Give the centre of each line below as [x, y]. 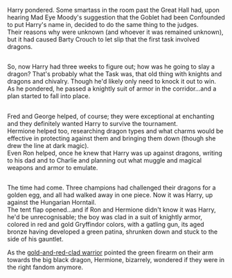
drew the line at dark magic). [48, 145]
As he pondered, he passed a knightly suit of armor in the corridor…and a [112, 89]
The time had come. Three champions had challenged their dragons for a [111, 188]
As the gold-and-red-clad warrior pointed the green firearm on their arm [110, 252]
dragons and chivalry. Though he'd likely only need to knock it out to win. [112, 82]
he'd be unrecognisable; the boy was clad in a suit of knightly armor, [105, 217]
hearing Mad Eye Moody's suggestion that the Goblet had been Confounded [116, 17]
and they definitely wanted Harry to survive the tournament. [92, 123]
